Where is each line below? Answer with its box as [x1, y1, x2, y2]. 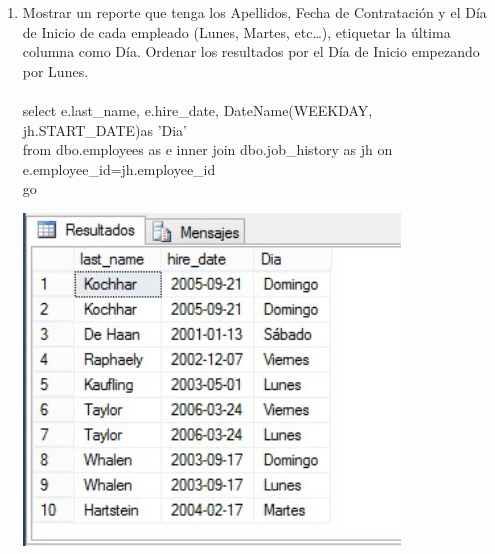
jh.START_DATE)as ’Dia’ [22, 119, 188, 140]
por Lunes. [22, 60, 89, 81]
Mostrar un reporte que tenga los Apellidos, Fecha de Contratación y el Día [22, 2, 487, 22]
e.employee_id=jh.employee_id [22, 158, 216, 179]
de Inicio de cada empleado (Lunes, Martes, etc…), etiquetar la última [22, 21, 451, 42]
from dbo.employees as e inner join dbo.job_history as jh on [22, 139, 393, 160]
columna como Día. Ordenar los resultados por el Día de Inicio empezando [22, 41, 480, 62]
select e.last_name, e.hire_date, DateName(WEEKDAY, [22, 99, 373, 120]
